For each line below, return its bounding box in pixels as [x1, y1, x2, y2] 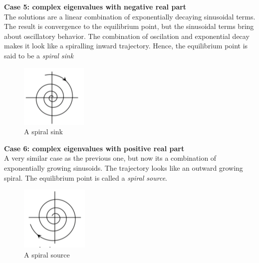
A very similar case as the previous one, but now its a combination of [4, 153, 217, 163]
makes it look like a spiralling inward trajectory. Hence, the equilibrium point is [4, 40, 248, 51]
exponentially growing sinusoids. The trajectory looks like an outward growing [4, 162, 243, 173]
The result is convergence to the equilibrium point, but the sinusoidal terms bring [4, 21, 254, 31]
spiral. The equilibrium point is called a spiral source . [4, 172, 167, 183]
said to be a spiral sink [4, 50, 74, 60]
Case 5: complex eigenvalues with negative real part [4, 1, 187, 11]
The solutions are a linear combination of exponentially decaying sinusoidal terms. [4, 11, 256, 21]
